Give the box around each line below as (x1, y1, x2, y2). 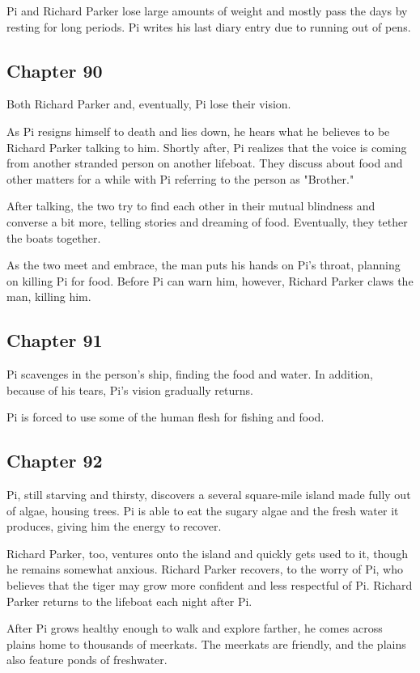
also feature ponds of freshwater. (6, 651, 168, 668)
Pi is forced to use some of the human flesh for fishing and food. (6, 408, 325, 425)
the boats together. (6, 229, 101, 246)
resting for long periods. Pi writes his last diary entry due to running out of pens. (6, 18, 411, 35)
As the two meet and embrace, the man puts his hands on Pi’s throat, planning (6, 256, 401, 273)
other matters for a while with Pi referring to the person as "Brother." (6, 170, 354, 187)
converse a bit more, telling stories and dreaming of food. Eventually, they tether (6, 213, 408, 230)
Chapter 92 (6, 448, 103, 473)
